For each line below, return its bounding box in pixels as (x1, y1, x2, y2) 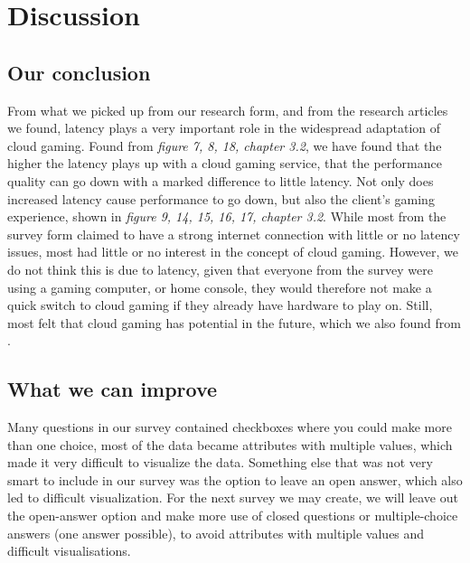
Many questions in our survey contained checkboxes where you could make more (7, 418, 452, 436)
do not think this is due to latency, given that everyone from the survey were (7, 259, 433, 278)
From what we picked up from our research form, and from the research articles (7, 100, 448, 119)
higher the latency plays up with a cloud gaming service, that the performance (7, 154, 442, 173)
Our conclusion (7, 58, 151, 86)
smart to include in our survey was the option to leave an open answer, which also (7, 470, 463, 489)
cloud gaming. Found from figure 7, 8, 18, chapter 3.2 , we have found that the (7, 136, 442, 155)
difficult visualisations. (7, 541, 131, 560)
